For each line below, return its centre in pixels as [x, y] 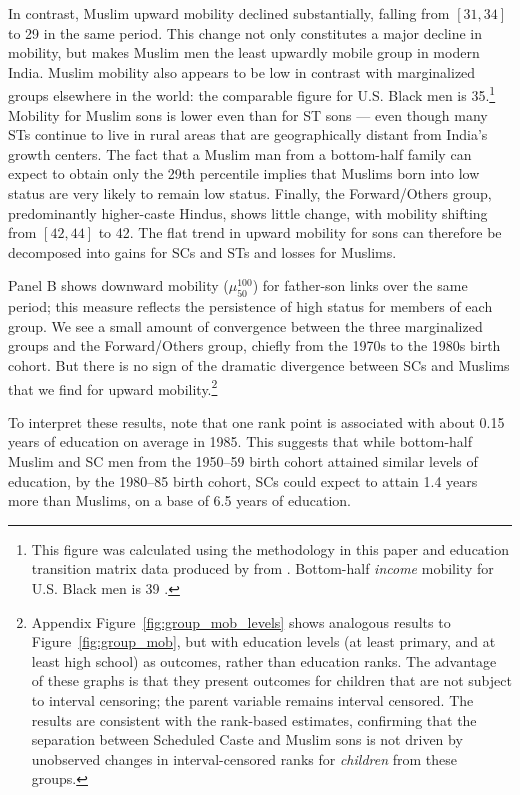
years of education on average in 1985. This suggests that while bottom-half [240, 441]
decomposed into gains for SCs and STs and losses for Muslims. [202, 251]
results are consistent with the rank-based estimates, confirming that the [254, 719]
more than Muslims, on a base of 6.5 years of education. [179, 500]
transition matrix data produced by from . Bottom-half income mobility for [262, 568]
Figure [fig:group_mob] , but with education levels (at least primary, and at [263, 641]
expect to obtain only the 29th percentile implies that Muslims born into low [244, 173]
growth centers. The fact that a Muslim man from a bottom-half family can [240, 153]
